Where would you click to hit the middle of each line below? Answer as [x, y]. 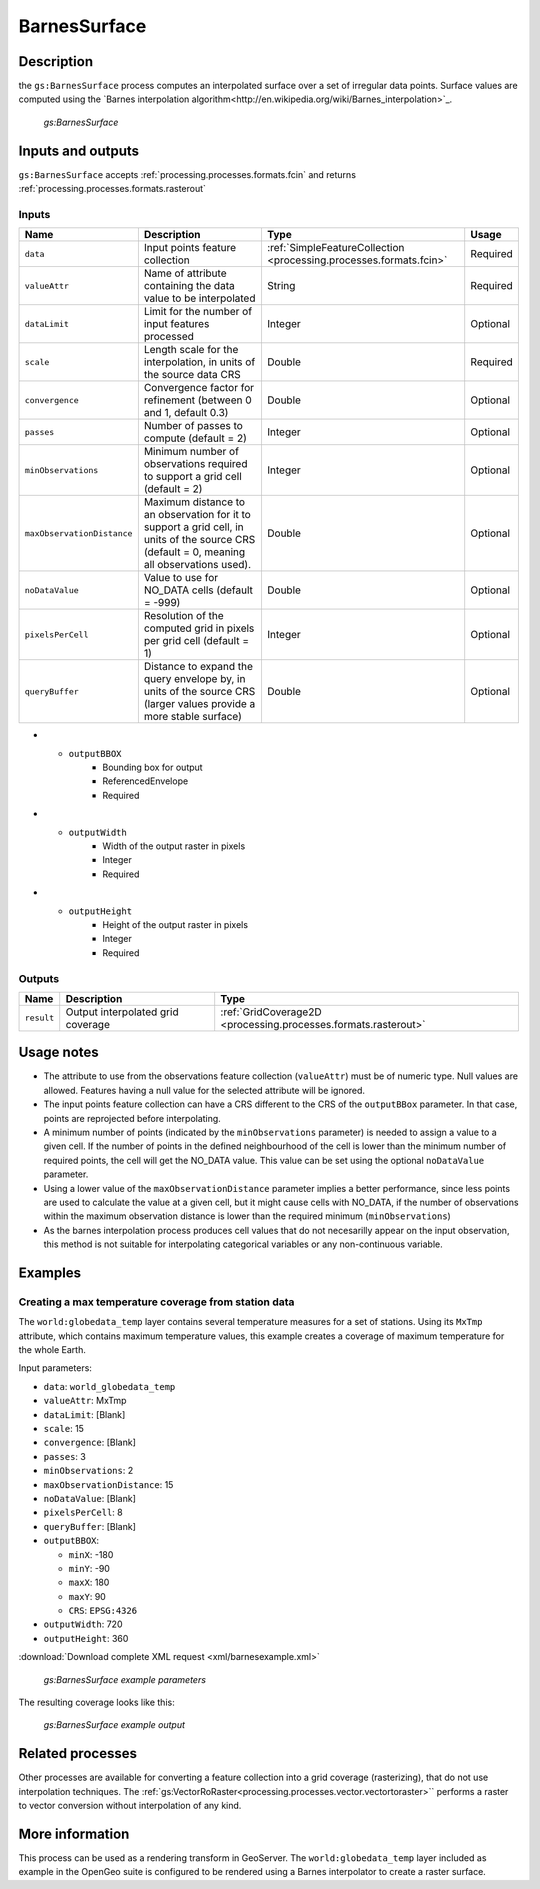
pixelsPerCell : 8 [83, 1512]
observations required [195, 464]
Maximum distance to [194, 502]
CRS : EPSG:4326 [103, 1611]
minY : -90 [89, 1568]
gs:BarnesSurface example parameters [125, 1679]
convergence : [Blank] [90, 1442]
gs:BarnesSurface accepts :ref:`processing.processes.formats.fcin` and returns [187, 174]
